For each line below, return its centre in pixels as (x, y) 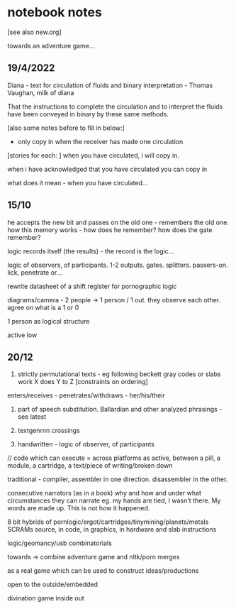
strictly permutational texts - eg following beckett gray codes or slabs (119, 374)
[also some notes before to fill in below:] (66, 128)
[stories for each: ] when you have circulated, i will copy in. (93, 155)
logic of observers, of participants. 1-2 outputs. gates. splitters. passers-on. (118, 265)
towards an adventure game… (51, 45)
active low (22, 335)
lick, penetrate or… (35, 272)
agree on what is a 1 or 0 (43, 307)
